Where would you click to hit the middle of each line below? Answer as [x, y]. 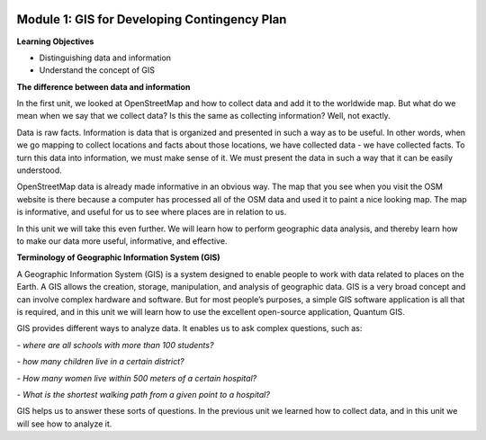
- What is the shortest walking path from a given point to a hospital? [143, 394]
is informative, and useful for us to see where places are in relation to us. [152, 212]
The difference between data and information [103, 86]
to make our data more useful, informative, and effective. [122, 241]
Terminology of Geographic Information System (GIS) [118, 257]
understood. [39, 170]
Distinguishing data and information [105, 58]
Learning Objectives [55, 41]
